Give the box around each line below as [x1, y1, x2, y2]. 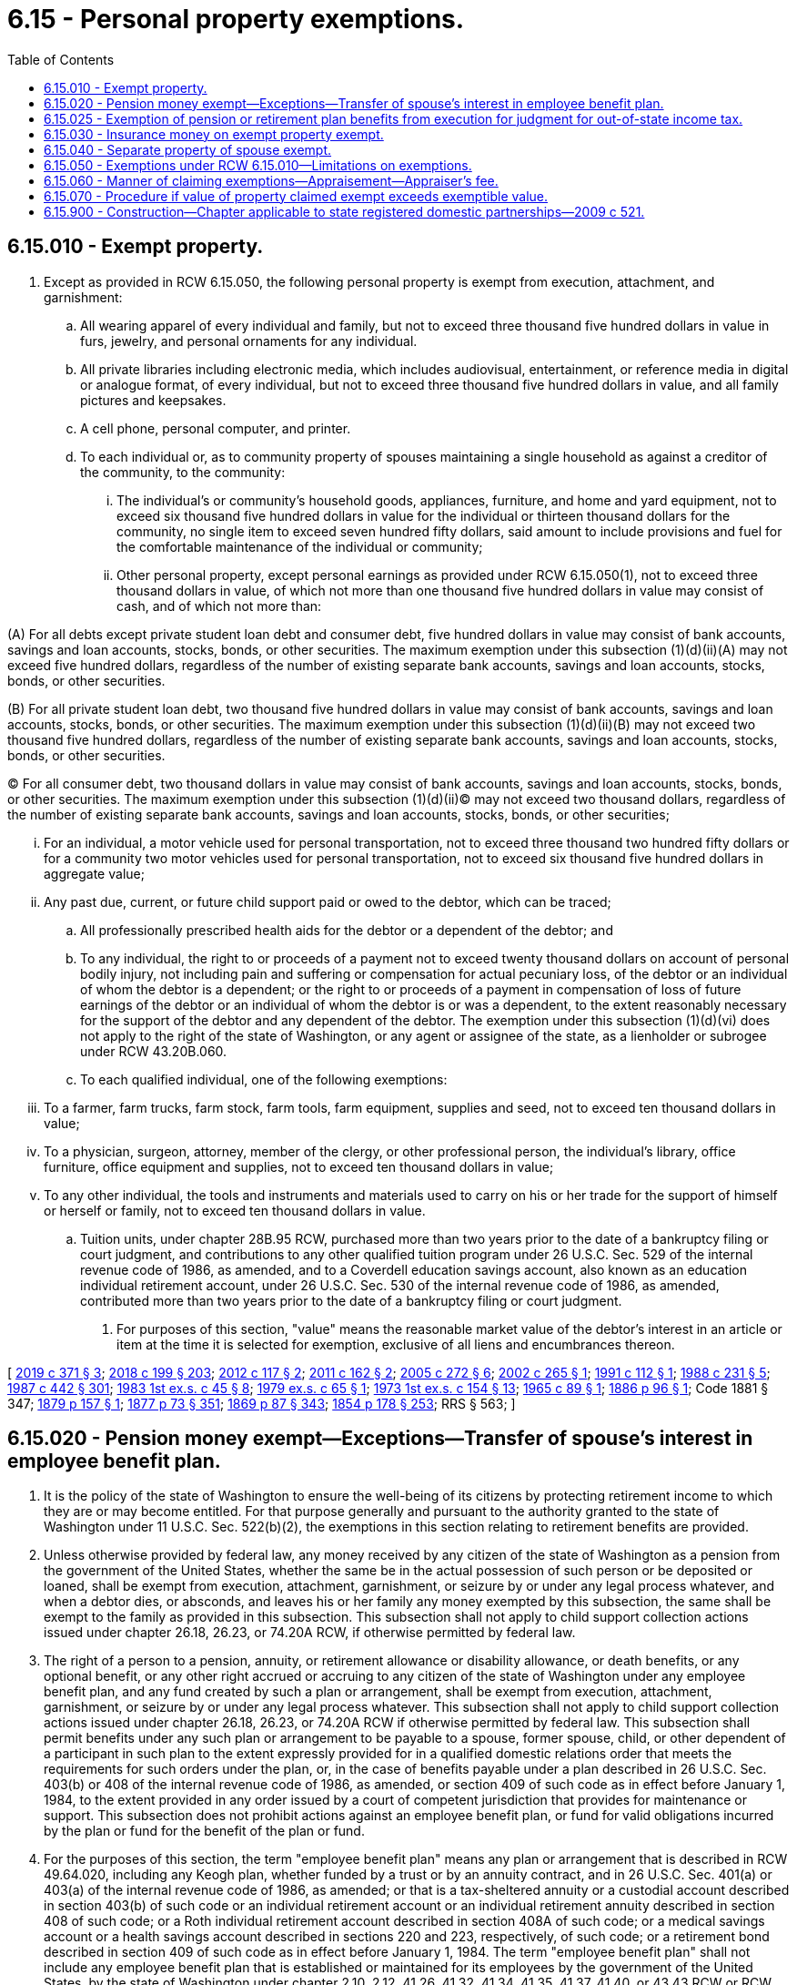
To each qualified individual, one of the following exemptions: [80, 1071, 448, 1087]
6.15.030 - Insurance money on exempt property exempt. [44, 126, 384, 142]
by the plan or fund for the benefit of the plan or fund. [44, 1823, 365, 1839]
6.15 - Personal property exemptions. [7, 4, 465, 35]
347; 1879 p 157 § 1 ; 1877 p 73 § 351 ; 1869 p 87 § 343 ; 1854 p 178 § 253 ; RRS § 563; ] [7, 1395, 516, 1411]
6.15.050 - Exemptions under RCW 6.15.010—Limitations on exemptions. [44, 157, 472, 173]
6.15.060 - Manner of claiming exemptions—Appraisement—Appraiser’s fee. [44, 172, 499, 188]
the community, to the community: [80, 463, 286, 480]
